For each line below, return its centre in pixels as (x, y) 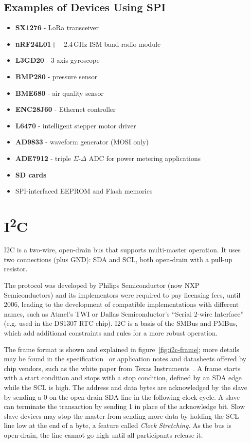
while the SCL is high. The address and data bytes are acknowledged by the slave (125, 387)
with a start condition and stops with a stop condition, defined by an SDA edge (123, 378)
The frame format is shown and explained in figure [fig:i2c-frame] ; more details (122, 349)
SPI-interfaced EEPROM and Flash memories (84, 191)
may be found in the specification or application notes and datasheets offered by (125, 359)
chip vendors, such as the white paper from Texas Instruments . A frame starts (122, 368)
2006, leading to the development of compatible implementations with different (121, 304)
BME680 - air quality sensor (59, 93)
